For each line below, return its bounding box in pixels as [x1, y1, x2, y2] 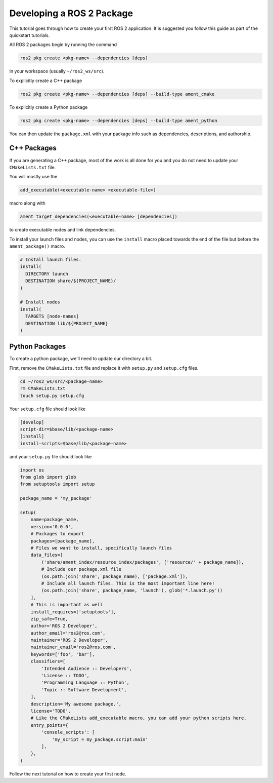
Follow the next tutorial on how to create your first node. [9, 770, 126, 777]
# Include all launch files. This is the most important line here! [41, 580, 215, 586]
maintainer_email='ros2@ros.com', [30, 644, 116, 650]
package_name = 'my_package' [20, 495, 93, 501]
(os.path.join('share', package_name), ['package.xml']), [41, 573, 188, 579]
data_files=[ [30, 552, 63, 558]
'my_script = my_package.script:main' [52, 736, 149, 742]
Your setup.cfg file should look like [9, 406, 86, 412]
